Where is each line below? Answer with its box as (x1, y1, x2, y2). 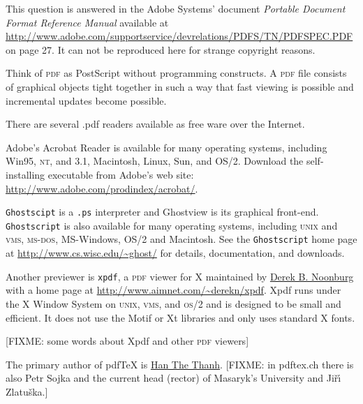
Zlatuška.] (6, 384, 48, 398)
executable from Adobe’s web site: (47, 167, 194, 181)
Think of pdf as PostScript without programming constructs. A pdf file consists (6, 66, 347, 80)
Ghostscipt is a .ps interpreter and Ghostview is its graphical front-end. (6, 204, 319, 219)
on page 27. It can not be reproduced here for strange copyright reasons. (6, 42, 316, 57)
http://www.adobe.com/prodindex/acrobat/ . (6, 181, 198, 195)
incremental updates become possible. (6, 93, 167, 107)
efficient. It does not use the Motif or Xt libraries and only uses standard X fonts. (6, 310, 355, 324)
